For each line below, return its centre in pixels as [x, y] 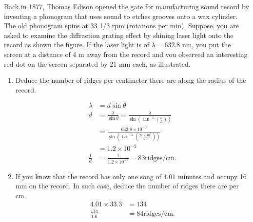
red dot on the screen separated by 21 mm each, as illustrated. [97, 64]
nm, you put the [207, 45]
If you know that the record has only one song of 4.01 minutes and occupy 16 [131, 176]
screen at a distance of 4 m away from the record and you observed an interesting [126, 54]
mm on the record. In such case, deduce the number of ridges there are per [127, 186]
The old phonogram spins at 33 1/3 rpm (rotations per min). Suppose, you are [121, 26]
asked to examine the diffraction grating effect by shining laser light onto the [119, 35]
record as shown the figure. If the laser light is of [77, 45]
